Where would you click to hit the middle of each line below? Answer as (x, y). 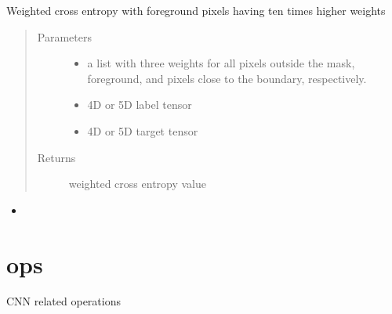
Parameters (64, 36)
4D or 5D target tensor (143, 130)
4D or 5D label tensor (140, 105)
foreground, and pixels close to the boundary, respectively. (227, 78)
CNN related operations (64, 301)
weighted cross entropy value (138, 184)
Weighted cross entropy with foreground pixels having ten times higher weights (196, 10)
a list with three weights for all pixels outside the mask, (221, 63)
